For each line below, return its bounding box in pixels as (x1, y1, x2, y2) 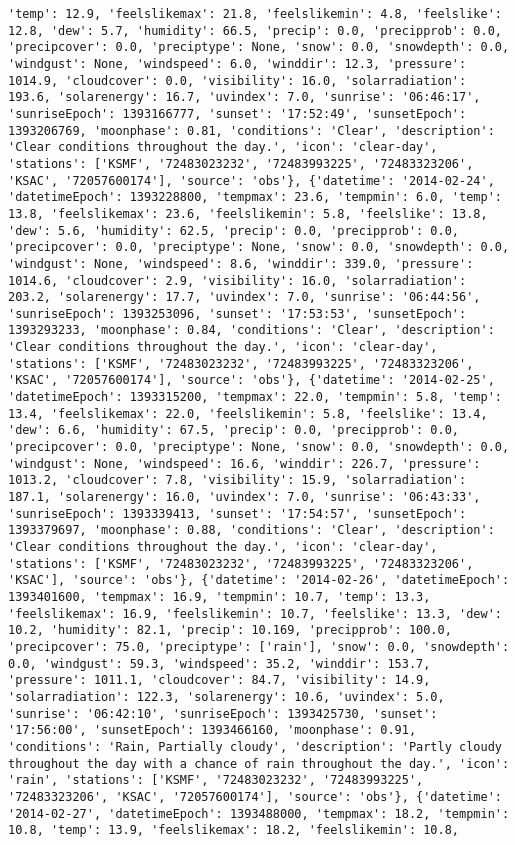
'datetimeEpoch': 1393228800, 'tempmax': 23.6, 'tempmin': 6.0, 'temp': (8, 190, 502, 205)
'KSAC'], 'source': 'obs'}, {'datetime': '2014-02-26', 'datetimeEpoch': (8, 573, 510, 588)
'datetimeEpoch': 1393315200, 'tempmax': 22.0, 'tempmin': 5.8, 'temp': (8, 390, 502, 405)
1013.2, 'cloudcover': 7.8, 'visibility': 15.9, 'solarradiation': (8, 473, 467, 488)
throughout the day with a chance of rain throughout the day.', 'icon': (8, 756, 510, 771)
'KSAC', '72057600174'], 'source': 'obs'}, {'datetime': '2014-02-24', (8, 173, 495, 188)
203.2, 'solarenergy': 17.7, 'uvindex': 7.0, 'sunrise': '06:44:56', (8, 290, 481, 305)
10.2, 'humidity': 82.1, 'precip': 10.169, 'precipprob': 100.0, (8, 623, 452, 638)
